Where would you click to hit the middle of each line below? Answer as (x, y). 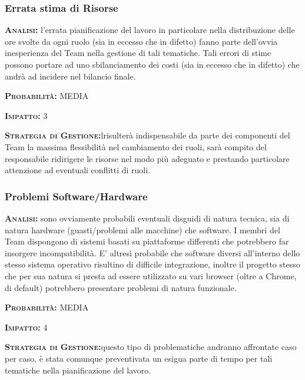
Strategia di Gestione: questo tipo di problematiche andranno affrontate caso (151, 347)
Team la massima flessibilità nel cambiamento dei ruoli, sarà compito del (136, 146)
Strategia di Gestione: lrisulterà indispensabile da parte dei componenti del (147, 135)
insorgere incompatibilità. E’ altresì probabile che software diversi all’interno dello (152, 252)
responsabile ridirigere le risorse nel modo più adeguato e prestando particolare (147, 158)
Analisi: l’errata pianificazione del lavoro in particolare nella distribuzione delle (150, 30)
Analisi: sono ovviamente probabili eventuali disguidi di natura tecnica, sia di (147, 218)
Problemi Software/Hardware (76, 196)
